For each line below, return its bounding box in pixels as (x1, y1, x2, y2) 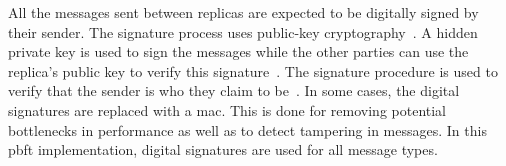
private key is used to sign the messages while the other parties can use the (8, 41, 469, 62)
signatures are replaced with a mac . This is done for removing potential (8, 99, 447, 120)
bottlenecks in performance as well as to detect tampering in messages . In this (8, 119, 487, 140)
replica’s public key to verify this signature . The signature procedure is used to (8, 60, 498, 81)
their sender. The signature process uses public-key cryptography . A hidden (8, 21, 478, 42)
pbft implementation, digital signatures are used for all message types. (8, 139, 438, 160)
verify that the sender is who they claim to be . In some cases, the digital (8, 80, 460, 101)
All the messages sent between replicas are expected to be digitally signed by (8, 2, 479, 22)
